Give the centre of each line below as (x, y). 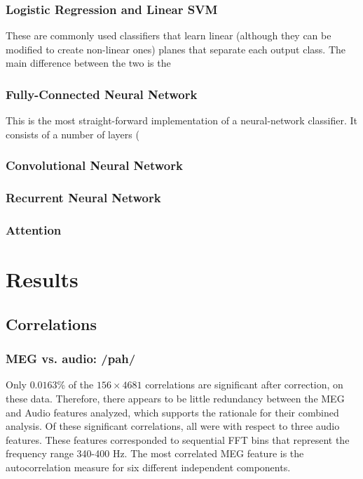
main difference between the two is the (88, 63)
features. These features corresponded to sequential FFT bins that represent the (178, 439)
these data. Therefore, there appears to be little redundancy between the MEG (175, 398)
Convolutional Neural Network (94, 165)
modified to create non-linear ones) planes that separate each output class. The (176, 49)
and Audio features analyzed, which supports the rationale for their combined (172, 412)
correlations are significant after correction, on (244, 385)
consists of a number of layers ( (73, 134)
